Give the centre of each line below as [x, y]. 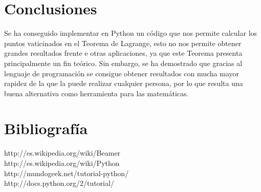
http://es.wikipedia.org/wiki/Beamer [62, 153]
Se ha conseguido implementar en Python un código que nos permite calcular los [131, 33]
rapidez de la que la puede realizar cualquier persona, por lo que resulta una [124, 83]
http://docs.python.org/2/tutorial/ [59, 183]
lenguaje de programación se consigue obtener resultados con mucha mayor [122, 73]
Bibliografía [46, 128]
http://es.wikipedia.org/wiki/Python [62, 163]
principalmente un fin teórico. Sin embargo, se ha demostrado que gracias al [123, 63]
